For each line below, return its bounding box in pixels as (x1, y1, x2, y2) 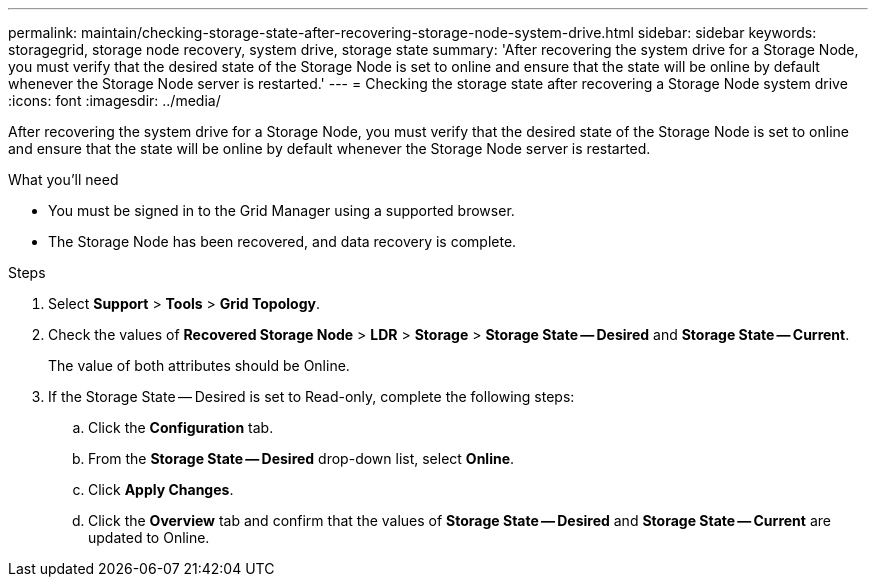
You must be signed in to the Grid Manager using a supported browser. (48, 202, 515, 219)
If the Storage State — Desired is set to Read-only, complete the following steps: (48, 388, 575, 405)
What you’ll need (8, 171, 119, 188)
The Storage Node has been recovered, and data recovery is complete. (48, 233, 517, 250)
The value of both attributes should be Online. (48, 357, 350, 374)
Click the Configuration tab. (88, 419, 274, 436)
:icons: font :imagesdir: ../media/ (8, 92, 221, 109)
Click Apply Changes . (88, 481, 234, 498)
